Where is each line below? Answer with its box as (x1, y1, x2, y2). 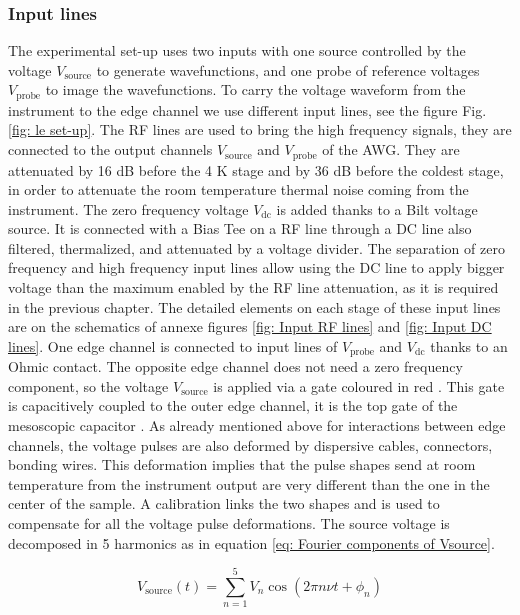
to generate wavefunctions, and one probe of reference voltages (96, 59, 480, 80)
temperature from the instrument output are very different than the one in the (8, 473, 490, 494)
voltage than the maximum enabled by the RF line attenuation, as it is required (8, 277, 499, 298)
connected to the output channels (8, 139, 213, 160)
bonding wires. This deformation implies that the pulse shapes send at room (8, 454, 476, 475)
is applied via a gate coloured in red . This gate (213, 375, 505, 396)
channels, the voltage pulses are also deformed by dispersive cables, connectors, (8, 434, 493, 455)
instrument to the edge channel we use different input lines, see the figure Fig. (8, 99, 487, 120)
